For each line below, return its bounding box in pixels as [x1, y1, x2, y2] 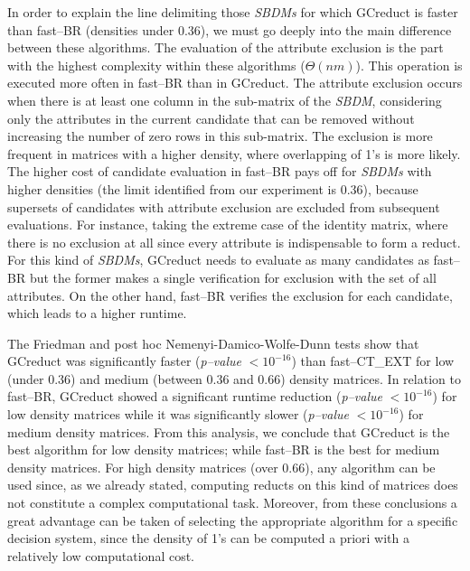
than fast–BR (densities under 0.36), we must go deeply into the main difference [7, 20, 452, 39]
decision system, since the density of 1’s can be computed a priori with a [7, 529, 410, 548]
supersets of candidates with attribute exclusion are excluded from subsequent [7, 197, 440, 216]
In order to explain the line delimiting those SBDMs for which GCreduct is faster [7, 3, 458, 21]
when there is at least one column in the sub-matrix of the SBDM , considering [7, 90, 442, 109]
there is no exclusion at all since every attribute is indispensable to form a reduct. [7, 232, 461, 251]
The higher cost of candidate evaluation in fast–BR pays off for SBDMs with [7, 162, 432, 181]
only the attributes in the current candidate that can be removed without [7, 108, 415, 127]
